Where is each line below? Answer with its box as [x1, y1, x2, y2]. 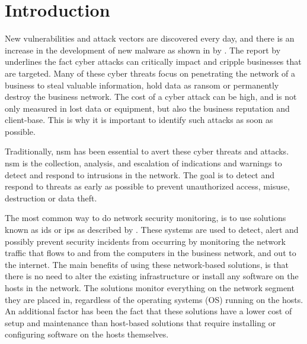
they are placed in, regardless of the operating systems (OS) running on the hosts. [5, 293, 303, 305]
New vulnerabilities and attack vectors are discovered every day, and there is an [5, 32, 295, 45]
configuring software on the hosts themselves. [5, 328, 169, 340]
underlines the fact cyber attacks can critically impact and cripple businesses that [5, 55, 302, 68]
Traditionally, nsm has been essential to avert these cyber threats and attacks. [5, 145, 289, 157]
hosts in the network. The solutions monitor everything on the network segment [5, 282, 295, 293]
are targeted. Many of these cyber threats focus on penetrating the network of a [5, 67, 296, 79]
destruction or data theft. [5, 191, 97, 204]
